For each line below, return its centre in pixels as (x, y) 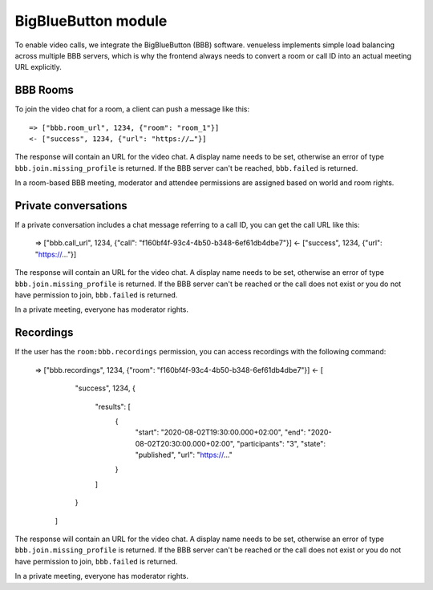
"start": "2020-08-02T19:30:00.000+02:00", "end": (221, 432)
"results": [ (113, 406)
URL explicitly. (38, 67)
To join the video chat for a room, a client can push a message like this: (132, 109)
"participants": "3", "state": (281, 443)
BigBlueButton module (91, 21)
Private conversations (71, 206)
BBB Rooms (44, 90)
